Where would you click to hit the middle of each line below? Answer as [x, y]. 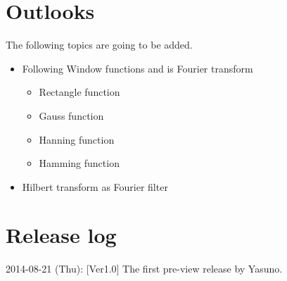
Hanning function [77, 139]
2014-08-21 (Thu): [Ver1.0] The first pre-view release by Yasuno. [144, 269]
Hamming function [79, 163]
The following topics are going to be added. [99, 45]
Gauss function [71, 115]
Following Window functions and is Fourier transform [138, 68]
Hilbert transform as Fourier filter [95, 186]
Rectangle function [79, 92]
